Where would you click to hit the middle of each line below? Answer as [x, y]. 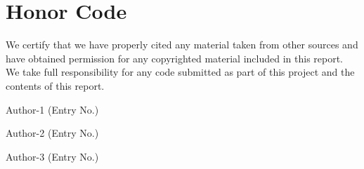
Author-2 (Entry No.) [52, 133]
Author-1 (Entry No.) [52, 109]
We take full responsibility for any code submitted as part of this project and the [180, 72]
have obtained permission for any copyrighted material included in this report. [175, 58]
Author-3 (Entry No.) [52, 156]
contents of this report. [55, 85]
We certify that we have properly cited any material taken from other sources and [182, 45]
